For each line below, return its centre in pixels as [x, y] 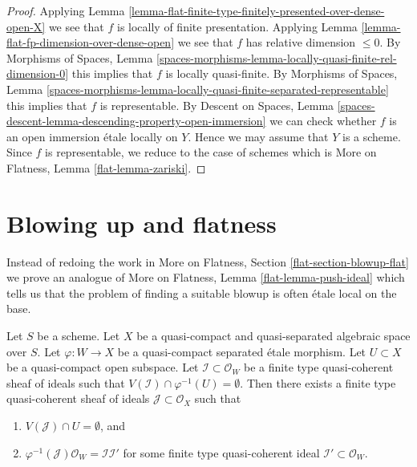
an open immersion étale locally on [92, 136]
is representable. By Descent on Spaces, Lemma [217, 105]
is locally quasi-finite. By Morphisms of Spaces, [281, 73]
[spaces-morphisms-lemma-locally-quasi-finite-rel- [277, 57]
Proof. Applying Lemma [66, 10]
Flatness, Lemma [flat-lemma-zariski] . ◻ [106, 167]
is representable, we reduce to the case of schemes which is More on [211, 152]
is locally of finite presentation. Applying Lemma [237, 26]
